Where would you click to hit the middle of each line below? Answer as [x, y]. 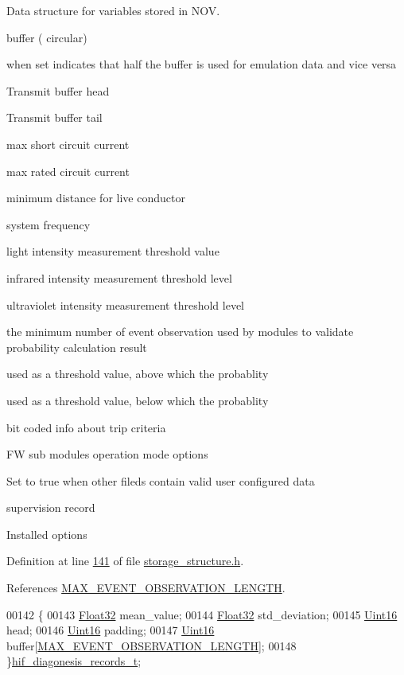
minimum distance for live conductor [96, 198]
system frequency [49, 224]
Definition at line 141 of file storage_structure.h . [125, 561]
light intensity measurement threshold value [113, 251]
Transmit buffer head [58, 90]
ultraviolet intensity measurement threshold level [126, 304]
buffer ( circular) [47, 37]
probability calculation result [77, 347]
